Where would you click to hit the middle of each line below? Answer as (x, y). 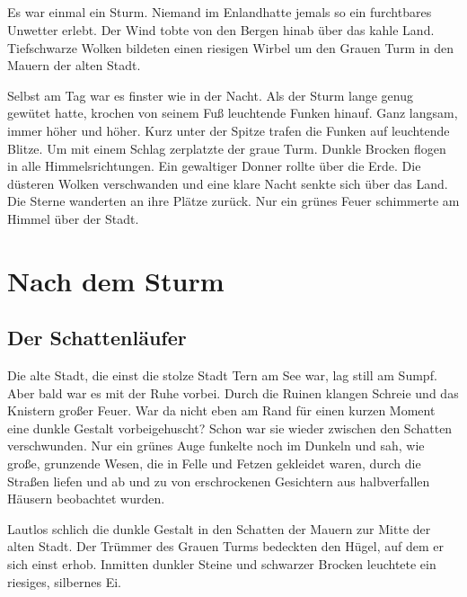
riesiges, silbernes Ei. (64, 581)
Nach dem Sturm (116, 280)
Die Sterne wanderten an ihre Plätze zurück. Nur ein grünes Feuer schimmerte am (233, 201)
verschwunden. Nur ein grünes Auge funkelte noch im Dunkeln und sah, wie (216, 446)
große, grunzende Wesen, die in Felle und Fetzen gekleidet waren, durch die (214, 463)
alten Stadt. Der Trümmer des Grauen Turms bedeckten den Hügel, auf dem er (226, 546)
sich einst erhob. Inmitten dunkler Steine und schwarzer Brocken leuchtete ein (222, 564)
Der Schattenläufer (97, 338)
